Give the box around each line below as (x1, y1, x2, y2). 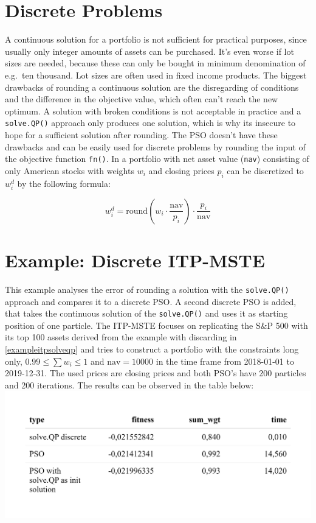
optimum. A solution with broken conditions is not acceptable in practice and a (5, 104, 301, 117)
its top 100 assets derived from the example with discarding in (5, 331, 237, 343)
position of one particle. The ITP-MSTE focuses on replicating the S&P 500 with (5, 318, 308, 331)
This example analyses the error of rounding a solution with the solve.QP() (5, 283, 289, 295)
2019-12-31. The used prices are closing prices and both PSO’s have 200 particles (5, 367, 306, 379)
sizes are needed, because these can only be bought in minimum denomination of (5, 57, 306, 69)
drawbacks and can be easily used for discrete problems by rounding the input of (5, 140, 306, 153)
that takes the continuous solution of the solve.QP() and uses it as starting (5, 307, 288, 320)
